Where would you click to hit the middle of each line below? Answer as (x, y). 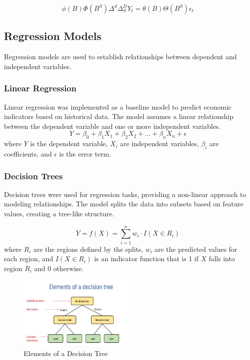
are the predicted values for (196, 249)
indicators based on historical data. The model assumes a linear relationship (119, 116)
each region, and (29, 259)
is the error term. (85, 153)
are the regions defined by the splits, (88, 249)
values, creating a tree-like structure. (59, 213)
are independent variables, (160, 143)
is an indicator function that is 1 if (146, 259)
